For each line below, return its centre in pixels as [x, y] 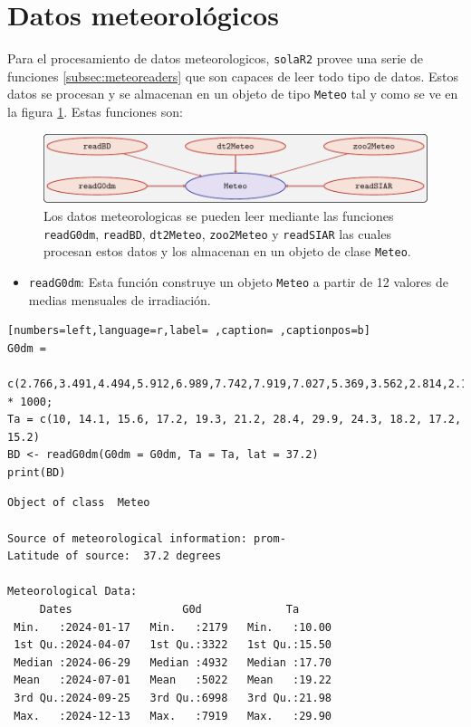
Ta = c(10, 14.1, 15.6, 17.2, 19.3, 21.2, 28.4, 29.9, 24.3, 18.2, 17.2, [235, 420]
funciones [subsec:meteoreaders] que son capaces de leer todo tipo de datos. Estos [233, 76]
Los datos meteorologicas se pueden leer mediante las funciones [219, 215]
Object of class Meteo [79, 503]
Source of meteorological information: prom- [147, 538]
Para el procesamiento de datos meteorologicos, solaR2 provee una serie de [215, 58]
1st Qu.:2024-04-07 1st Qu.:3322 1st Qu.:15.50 [173, 645]
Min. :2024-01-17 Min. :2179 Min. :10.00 [173, 627]
